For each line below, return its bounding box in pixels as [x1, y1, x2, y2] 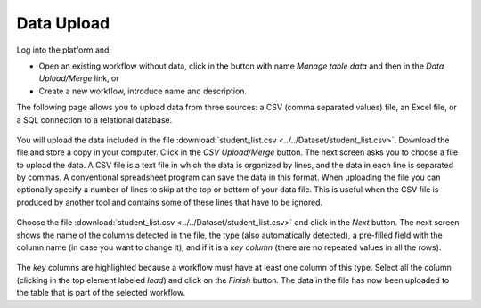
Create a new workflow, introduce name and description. [38, 85, 248, 96]
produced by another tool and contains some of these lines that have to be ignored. [16, 197, 323, 207]
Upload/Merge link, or [38, 73, 119, 84]
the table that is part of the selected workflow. [16, 288, 186, 298]
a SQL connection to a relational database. [16, 114, 173, 125]
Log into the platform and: [16, 45, 111, 55]
